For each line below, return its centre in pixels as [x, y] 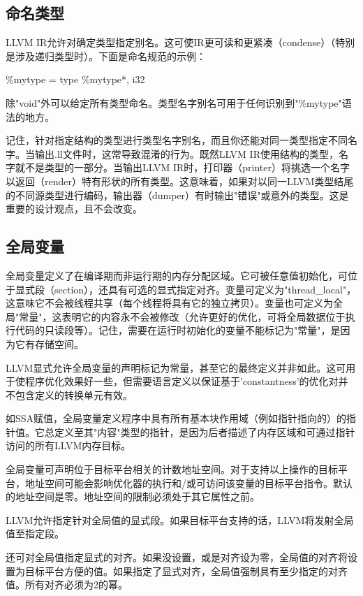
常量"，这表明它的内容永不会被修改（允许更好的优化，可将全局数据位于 [182, 316]
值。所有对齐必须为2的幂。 [67, 584]
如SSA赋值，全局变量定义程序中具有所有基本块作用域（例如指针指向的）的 [176, 418]
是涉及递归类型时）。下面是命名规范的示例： [106, 56]
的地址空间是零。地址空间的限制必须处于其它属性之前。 [133, 496]
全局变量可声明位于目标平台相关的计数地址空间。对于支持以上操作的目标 [172, 469]
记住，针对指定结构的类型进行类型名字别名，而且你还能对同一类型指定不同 [177, 140]
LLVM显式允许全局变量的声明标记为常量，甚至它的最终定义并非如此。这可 [176, 367]
